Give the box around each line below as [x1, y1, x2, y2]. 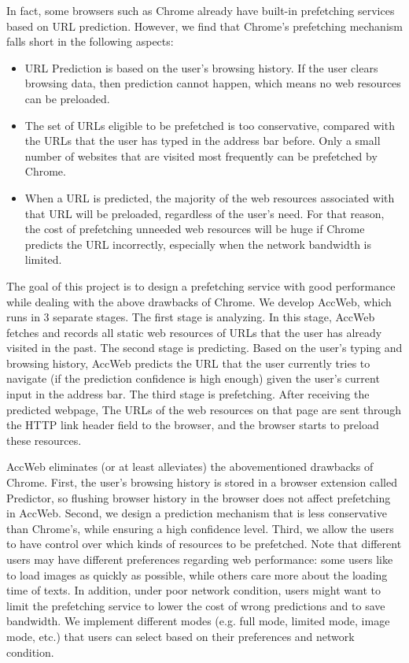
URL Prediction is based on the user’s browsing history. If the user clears [24, 59, 378, 76]
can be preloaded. [24, 90, 110, 106]
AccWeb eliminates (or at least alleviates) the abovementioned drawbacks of [6, 458, 374, 475]
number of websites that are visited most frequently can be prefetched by [24, 147, 378, 164]
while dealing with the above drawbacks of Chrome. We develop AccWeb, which [6, 293, 392, 309]
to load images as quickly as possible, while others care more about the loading [6, 566, 388, 583]
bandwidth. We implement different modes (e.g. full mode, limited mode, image [6, 613, 390, 629]
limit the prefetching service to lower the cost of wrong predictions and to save [6, 597, 385, 613]
